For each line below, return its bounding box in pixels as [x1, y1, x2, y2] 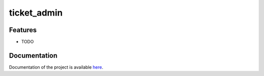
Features [9, 26, 37, 34]
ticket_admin [9, 7, 63, 18]
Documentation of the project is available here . [9, 64, 104, 70]
